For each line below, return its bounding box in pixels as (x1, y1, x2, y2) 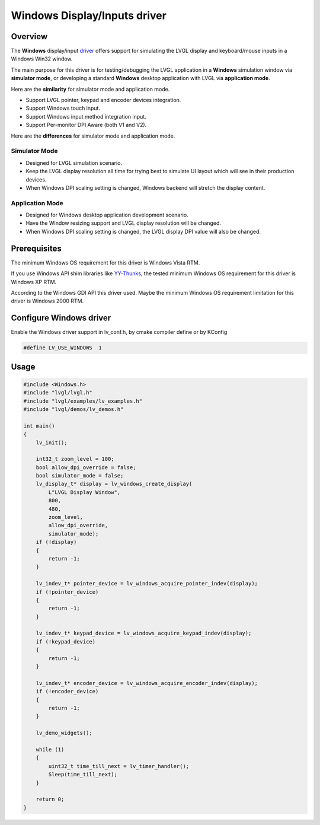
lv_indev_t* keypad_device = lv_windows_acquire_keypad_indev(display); (36, 630, 252, 637)
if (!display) (36, 539, 77, 546)
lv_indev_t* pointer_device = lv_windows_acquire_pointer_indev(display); (36, 580, 258, 587)
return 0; (36, 796, 65, 803)
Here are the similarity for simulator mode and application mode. (11, 85, 170, 93)
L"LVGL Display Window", (48, 489, 121, 495)
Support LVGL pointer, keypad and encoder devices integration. (25, 97, 181, 104)
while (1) (36, 746, 65, 753)
